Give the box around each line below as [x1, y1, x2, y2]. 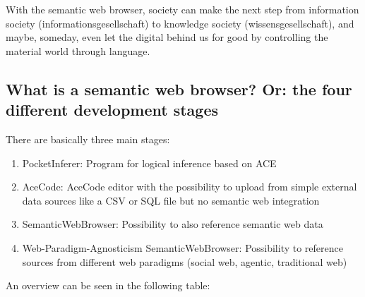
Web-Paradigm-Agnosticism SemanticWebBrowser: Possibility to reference [22, 240, 343, 255]
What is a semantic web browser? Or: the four [6, 78, 352, 99]
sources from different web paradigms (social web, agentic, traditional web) [22, 254, 347, 269]
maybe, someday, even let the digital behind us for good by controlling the [6, 30, 328, 44]
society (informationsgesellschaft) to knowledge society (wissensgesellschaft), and [6, 16, 354, 30]
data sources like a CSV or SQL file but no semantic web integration [22, 193, 320, 207]
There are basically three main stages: [6, 131, 170, 146]
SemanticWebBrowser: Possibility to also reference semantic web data [22, 217, 323, 231]
